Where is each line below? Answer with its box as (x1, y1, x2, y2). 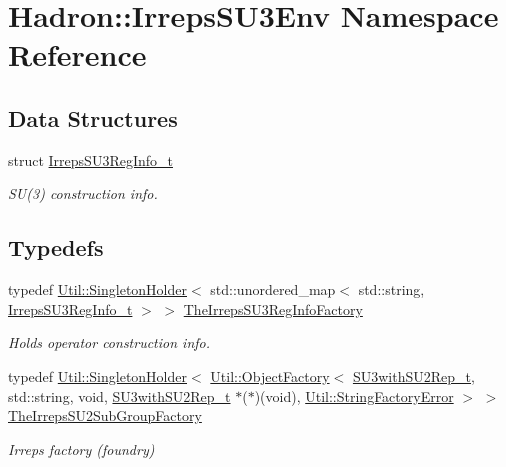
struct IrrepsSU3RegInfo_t (8, 149, 173, 170)
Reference (8, 34, 147, 75)
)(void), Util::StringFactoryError (254, 385, 454, 406)
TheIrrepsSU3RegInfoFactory (183, 298, 363, 319)
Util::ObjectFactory (210, 365, 330, 386)
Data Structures (8, 102, 178, 133)
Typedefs (8, 232, 104, 263)
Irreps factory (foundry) (8, 438, 155, 459)
